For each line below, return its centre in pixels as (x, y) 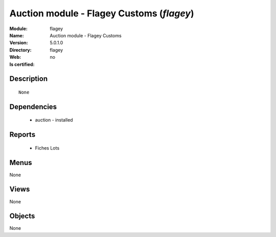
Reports (22, 135)
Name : (17, 35)
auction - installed (54, 120)
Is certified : (22, 64)
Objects (22, 216)
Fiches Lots (47, 148)
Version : (19, 43)
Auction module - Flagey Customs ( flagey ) (102, 13)
